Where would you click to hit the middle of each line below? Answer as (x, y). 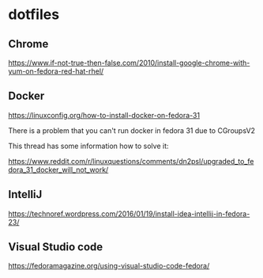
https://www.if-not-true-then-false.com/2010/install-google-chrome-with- (129, 63)
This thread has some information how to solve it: (88, 146)
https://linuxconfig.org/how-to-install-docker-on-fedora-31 (104, 115)
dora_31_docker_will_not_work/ (58, 169)
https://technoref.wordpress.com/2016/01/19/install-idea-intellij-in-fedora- (129, 213)
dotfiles (34, 15)
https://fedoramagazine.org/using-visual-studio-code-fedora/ (109, 266)
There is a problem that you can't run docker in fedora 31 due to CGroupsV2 (131, 130)
